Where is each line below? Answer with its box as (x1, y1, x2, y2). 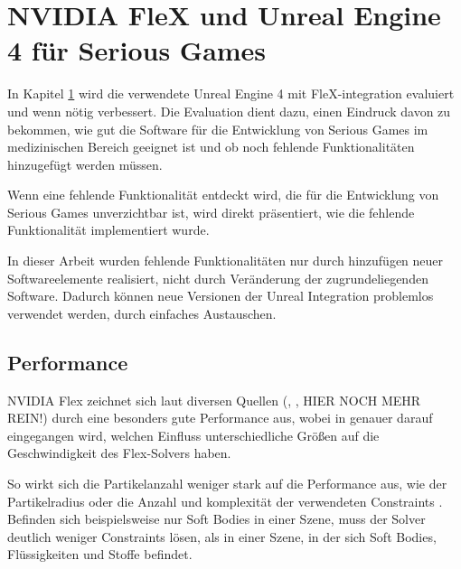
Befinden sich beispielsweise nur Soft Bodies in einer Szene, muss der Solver (7, 509, 426, 528)
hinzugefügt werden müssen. (7, 154, 163, 173)
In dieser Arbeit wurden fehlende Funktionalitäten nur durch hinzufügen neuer (7, 251, 444, 270)
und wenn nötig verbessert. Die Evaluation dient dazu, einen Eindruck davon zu (7, 101, 451, 120)
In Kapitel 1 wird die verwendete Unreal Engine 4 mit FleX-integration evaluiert (7, 84, 455, 103)
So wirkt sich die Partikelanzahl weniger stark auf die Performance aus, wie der (7, 474, 447, 493)
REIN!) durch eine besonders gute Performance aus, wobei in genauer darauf (7, 408, 433, 427)
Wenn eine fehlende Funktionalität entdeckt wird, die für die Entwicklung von (7, 185, 439, 204)
